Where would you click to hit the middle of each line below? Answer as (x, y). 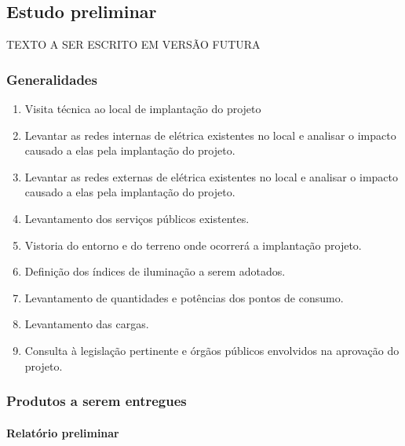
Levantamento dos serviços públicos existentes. (137, 218)
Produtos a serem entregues (97, 401)
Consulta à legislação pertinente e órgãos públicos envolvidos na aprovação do (212, 350)
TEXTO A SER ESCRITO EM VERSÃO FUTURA (133, 44)
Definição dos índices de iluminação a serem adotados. (155, 271)
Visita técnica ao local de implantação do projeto (143, 109)
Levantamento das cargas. (87, 324)
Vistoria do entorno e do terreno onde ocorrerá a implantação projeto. (193, 245)
